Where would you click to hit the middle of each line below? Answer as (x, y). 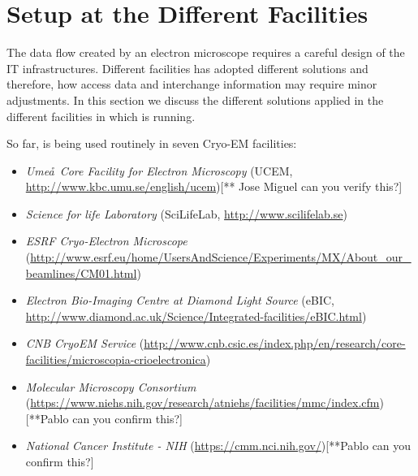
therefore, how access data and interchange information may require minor (192, 84)
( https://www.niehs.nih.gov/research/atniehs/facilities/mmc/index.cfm (203, 402)
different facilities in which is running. (101, 116)
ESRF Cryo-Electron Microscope (106, 241)
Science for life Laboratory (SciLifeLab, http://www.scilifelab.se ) (186, 213)
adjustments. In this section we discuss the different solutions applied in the (195, 100)
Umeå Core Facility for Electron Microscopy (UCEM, (159, 170)
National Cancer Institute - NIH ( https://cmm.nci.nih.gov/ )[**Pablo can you (218, 446)
